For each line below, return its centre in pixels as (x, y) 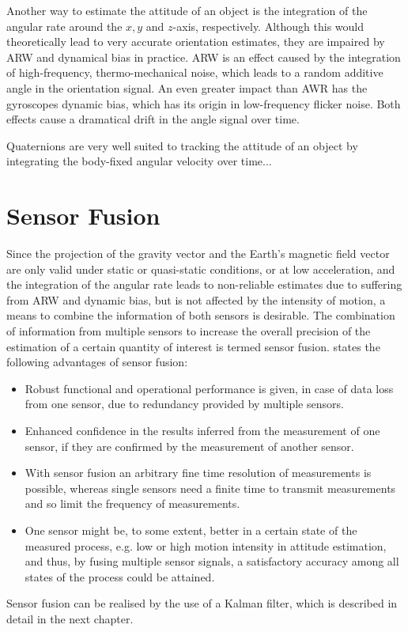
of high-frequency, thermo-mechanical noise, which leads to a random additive (195, 72)
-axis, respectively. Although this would (268, 26)
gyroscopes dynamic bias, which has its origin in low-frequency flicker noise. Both (204, 103)
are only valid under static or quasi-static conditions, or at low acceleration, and (201, 269)
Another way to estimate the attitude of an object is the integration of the (187, 10)
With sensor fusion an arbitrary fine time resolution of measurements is (198, 473)
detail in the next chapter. (70, 618)
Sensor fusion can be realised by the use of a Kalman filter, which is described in (202, 603)
